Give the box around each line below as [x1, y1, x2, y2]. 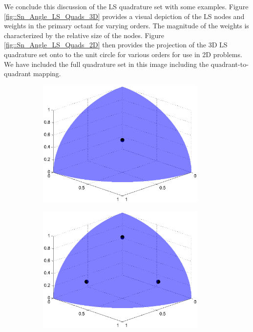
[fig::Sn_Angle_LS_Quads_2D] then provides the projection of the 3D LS [4, 40, 228, 50]
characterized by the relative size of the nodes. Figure [4, 30, 164, 40]
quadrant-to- [211, 59, 249, 69]
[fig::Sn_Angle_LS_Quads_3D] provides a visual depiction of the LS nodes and [4, 11, 245, 21]
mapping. [33, 68, 61, 79]
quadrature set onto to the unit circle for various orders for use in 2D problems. [4, 49, 242, 59]
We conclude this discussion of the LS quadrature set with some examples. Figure [4, 1, 249, 11]
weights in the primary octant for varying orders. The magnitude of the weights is [4, 21, 249, 31]
